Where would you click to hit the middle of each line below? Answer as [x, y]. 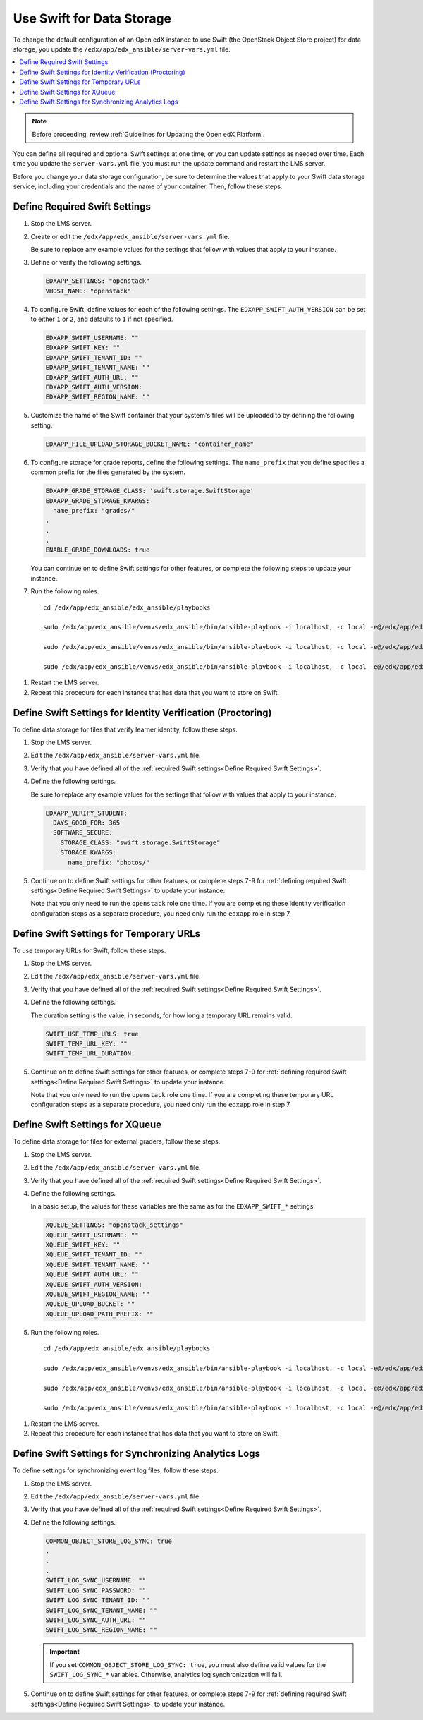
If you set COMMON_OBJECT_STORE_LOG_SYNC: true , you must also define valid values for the [188, 1664]
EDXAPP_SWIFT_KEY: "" [83, 348]
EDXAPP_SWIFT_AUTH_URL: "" [92, 377]
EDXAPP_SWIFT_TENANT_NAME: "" [98, 368]
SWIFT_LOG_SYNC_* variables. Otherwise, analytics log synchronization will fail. [166, 1675]
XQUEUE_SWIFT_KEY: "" [83, 1245]
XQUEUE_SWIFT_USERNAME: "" [92, 1235]
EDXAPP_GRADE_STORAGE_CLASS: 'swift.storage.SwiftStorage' [149, 491]
